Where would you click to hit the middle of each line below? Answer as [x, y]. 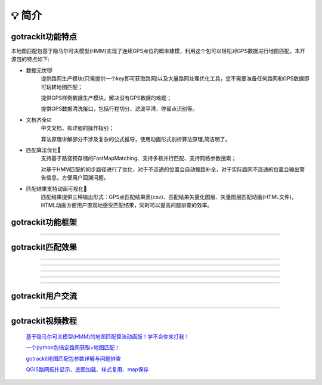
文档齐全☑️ [39, 120]
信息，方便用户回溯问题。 [77, 178]
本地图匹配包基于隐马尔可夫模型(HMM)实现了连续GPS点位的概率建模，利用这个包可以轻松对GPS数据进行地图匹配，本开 [158, 51]
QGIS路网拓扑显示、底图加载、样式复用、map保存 [87, 369]
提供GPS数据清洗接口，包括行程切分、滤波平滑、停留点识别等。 [119, 109]
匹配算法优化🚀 [44, 150]
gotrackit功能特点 [44, 37]
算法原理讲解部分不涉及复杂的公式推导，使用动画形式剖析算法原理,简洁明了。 [136, 139]
